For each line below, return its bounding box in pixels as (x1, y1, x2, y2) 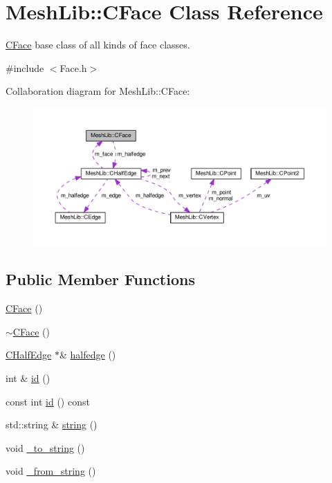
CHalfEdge (6, 347, 52, 362)
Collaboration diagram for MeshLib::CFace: (6, 84, 190, 98)
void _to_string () (6, 440, 85, 455)
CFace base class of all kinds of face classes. (6, 37, 190, 52)
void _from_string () (6, 464, 96, 478)
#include (6, 60, 44, 75)
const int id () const (6, 394, 90, 408)
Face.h (59, 60, 87, 75)
